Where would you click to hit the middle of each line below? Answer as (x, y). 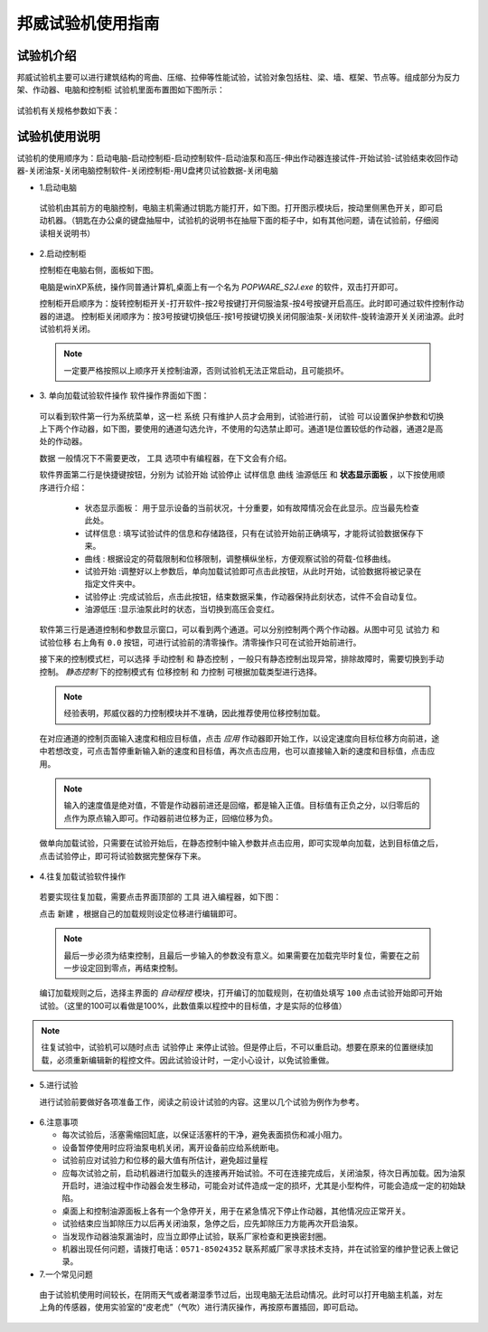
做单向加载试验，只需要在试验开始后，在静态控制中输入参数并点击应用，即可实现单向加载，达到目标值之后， (241, 843)
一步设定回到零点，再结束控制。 (123, 968)
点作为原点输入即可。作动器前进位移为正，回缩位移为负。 (170, 817)
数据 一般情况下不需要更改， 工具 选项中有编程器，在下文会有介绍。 (165, 458)
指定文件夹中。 (112, 584)
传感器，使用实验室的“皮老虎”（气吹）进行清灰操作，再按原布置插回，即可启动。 (213, 1308)
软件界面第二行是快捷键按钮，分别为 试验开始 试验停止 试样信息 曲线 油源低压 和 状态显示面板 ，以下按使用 (238, 475)
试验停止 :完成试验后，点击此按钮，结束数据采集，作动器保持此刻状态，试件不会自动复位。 (253, 596)
